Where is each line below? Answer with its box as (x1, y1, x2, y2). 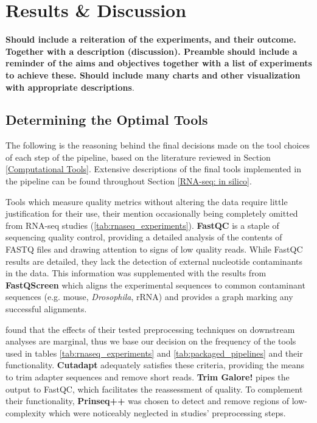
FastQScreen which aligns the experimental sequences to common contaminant (5, 278, 305, 291)
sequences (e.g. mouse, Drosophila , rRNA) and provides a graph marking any (5, 290, 293, 303)
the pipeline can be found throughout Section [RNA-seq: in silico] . (5, 175, 252, 187)
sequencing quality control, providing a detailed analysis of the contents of (5, 231, 282, 243)
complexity (5, 406, 46, 419)
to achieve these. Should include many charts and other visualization (5, 68, 301, 81)
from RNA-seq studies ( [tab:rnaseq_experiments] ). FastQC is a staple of (5, 218, 279, 231)
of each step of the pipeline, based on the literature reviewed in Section (5, 150, 271, 163)
